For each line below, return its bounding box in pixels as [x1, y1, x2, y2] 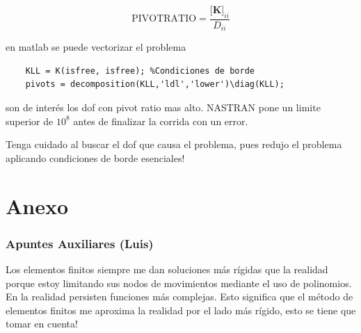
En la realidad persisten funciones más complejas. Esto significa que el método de [6, 289, 353, 304]
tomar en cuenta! [6, 316, 78, 331]
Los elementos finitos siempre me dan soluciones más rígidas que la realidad [6, 262, 328, 277]
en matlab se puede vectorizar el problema [6, 40, 186, 54]
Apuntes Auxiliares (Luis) [6, 234, 154, 252]
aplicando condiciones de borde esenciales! [6, 150, 185, 165]
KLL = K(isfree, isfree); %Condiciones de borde [25, 65, 255, 76]
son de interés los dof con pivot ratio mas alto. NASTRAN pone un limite [6, 100, 321, 115]
